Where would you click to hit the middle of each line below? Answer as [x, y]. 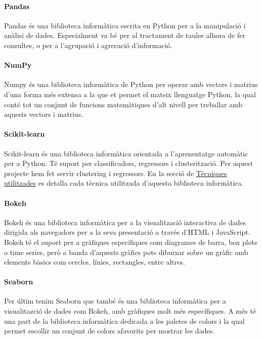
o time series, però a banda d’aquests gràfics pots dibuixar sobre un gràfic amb [126, 252]
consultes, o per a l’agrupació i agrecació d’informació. [88, 45]
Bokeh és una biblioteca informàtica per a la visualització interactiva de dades [125, 222]
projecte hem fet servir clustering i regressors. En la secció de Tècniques [116, 173]
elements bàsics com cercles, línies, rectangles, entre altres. [95, 262]
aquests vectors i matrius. [44, 114]
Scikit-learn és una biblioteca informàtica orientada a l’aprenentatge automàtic [126, 153]
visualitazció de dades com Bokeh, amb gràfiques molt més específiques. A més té [130, 311]
